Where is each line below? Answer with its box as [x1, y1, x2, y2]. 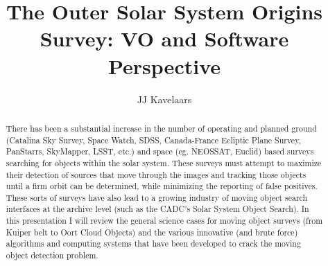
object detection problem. [6, 249, 98, 261]
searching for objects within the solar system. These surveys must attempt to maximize [6, 157, 322, 168]
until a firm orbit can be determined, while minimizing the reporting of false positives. [6, 180, 318, 192]
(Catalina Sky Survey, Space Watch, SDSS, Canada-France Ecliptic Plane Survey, [6, 134, 301, 145]
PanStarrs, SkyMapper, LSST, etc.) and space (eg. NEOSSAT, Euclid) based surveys [6, 145, 314, 157]
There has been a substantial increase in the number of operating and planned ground [6, 122, 317, 134]
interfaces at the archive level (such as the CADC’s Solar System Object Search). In [6, 203, 309, 215]
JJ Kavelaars [137, 91, 192, 106]
